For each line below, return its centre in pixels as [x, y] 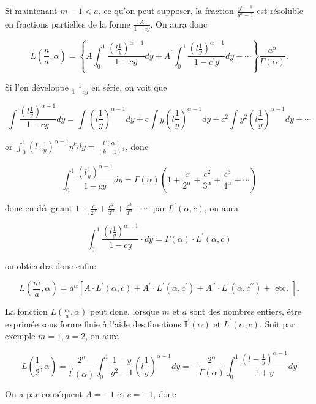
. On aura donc [179, 24]
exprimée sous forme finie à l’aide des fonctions [93, 324]
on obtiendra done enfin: [51, 265]
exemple [20, 336]
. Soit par [277, 324]
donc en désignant [39, 208]
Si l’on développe [37, 87]
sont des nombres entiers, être [245, 311]
